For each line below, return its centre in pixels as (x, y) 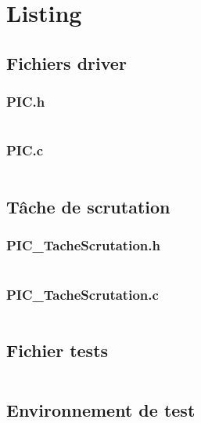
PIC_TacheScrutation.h (83, 245)
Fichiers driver (66, 62)
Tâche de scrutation (88, 206)
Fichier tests (57, 350)
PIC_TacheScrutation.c (83, 294)
